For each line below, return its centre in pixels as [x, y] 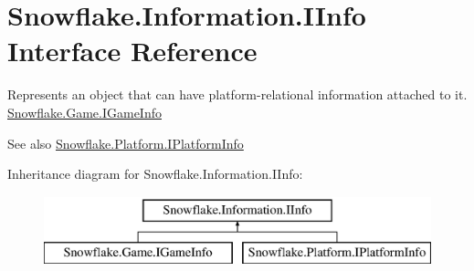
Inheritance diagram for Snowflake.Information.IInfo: [155, 174]
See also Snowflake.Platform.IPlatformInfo [126, 143]
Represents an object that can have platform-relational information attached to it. [237, 94]
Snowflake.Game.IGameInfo [84, 112]
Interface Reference [132, 51]
